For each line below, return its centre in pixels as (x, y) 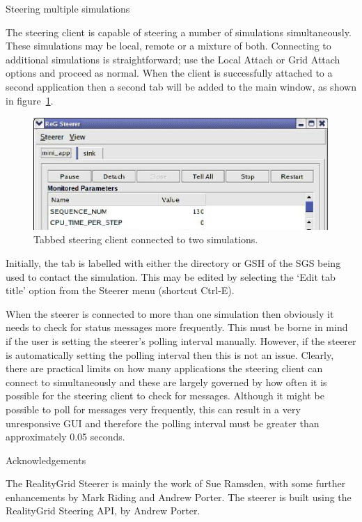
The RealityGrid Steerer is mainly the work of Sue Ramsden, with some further (176, 483)
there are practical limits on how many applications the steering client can (164, 368)
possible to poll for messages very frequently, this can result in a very (153, 409)
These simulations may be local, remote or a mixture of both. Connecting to (168, 46)
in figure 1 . (30, 100)
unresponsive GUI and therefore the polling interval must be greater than (163, 423)
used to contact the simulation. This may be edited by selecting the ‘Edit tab (171, 276)
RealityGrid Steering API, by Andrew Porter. (103, 511)
